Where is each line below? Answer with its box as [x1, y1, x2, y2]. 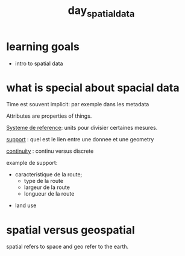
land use [14, 202, 37, 209]
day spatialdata [67, 4, 135, 19]
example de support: [6, 159, 58, 167]
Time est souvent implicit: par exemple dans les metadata [6, 101, 149, 108]
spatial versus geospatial [6, 223, 136, 237]
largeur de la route [24, 184, 71, 191]
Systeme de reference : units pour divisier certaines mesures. [6, 124, 158, 132]
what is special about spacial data [6, 81, 180, 94]
